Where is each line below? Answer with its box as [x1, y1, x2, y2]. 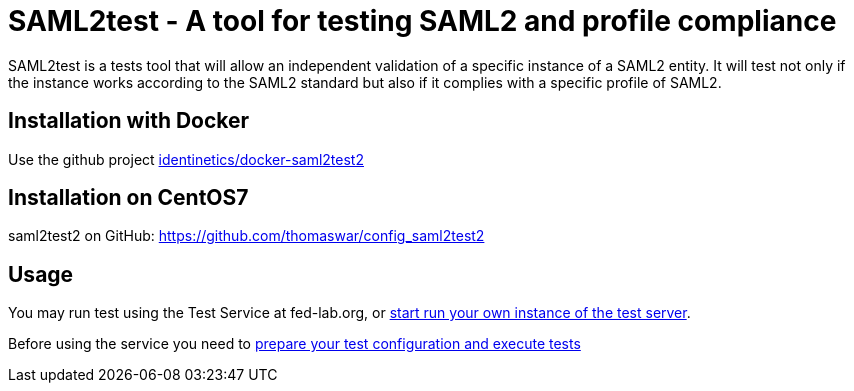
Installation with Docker [8, 108, 250, 134]
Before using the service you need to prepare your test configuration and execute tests [8, 335, 581, 353]
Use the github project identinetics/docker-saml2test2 [8, 150, 364, 168]
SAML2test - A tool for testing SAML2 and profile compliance [8, 4, 837, 38]
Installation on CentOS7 [8, 185, 249, 211]
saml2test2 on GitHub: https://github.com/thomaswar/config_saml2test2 [8, 227, 485, 245]
